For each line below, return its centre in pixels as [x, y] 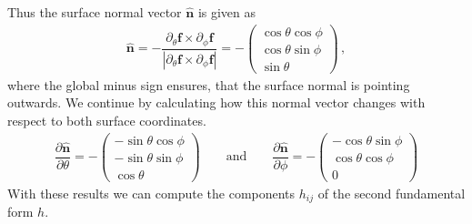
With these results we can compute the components [151, 193]
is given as [227, 12]
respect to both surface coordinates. [107, 120]
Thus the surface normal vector [95, 12]
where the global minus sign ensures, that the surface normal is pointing [209, 84]
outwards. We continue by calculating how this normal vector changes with [216, 102]
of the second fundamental [392, 193]
